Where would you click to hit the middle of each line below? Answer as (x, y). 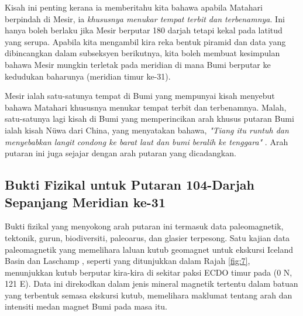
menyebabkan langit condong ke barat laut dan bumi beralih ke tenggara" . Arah (147, 141)
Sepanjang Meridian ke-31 (85, 202)
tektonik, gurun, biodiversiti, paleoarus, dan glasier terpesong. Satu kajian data (147, 237)
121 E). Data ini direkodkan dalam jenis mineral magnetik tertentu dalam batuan (151, 284)
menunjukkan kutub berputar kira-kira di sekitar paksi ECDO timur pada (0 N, (149, 272)
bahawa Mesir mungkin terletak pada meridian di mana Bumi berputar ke (138, 64)
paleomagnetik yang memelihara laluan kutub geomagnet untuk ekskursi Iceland (149, 249)
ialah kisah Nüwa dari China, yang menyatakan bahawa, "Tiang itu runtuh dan (147, 130)
